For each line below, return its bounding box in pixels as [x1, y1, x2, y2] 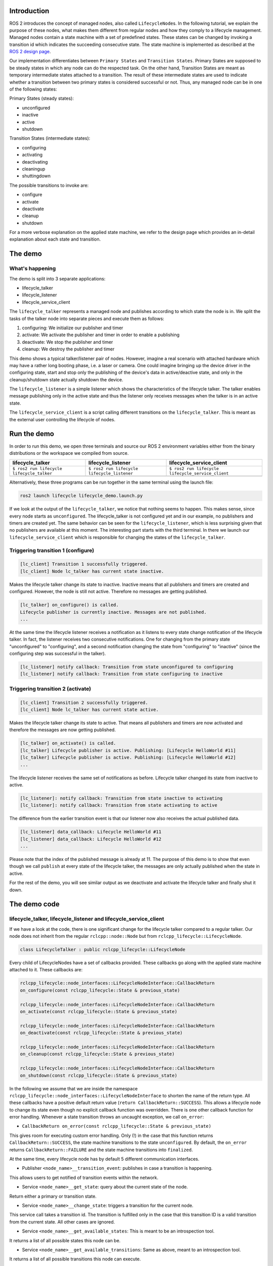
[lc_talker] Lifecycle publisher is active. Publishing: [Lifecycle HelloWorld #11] [20, 747, 236, 753]
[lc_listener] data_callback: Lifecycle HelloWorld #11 [20, 829, 162, 835]
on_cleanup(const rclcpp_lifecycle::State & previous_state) [20, 1051, 175, 1057]
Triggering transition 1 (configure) [9, 547, 95, 554]
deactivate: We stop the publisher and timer [22, 339, 113, 345]
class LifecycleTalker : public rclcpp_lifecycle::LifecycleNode [20, 947, 186, 953]
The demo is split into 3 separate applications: [9, 275, 106, 282]
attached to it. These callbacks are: [9, 967, 83, 973]
